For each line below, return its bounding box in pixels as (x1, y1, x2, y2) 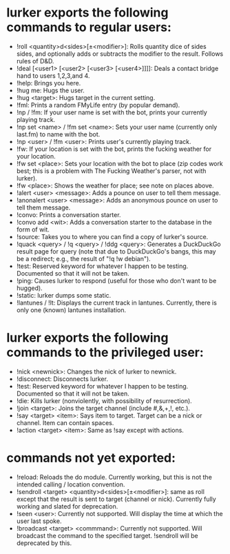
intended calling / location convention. (16, 480, 125, 489)
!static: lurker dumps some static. (16, 291, 112, 299)
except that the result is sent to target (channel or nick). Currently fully (16, 495, 216, 503)
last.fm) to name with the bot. (16, 130, 101, 138)
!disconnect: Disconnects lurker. (16, 374, 108, 383)
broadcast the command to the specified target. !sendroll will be (16, 531, 199, 540)
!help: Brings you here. (16, 79, 81, 87)
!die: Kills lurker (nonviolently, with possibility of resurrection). (16, 396, 192, 404)
